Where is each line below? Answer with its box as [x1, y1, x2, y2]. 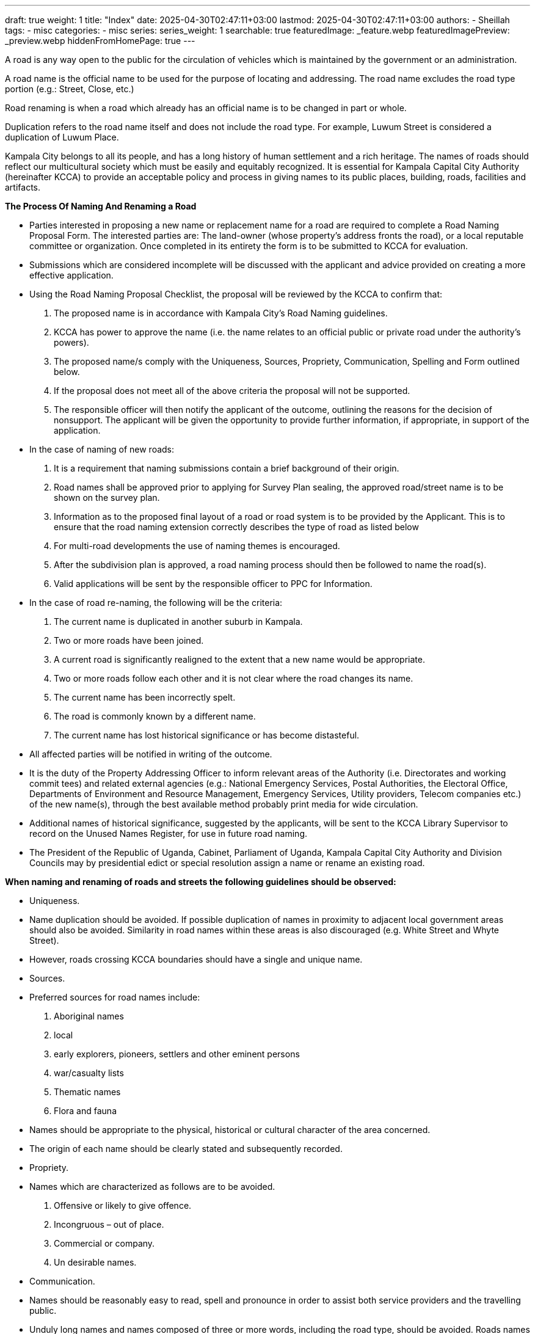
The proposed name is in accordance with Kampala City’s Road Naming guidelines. [54, 308, 388, 318]
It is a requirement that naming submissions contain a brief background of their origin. [54, 463, 399, 473]
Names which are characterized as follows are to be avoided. [29, 1181, 275, 1192]
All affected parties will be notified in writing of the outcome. [29, 749, 272, 759]
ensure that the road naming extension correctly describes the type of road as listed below [54, 522, 419, 532]
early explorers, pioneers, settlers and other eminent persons [54, 1049, 300, 1059]
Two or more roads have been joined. [54, 635, 204, 646]
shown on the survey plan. [54, 492, 160, 503]
